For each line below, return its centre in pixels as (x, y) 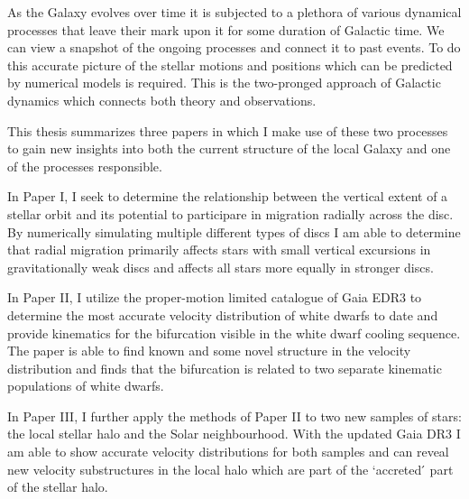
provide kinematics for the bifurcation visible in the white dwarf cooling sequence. (234, 333)
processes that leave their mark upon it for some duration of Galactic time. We (226, 29)
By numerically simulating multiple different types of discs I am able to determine (234, 231)
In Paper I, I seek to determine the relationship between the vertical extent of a (228, 196)
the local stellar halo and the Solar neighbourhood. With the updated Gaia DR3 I (234, 434)
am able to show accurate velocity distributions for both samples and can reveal (228, 452)
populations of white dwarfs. (86, 386)
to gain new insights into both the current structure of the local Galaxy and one (229, 148)
